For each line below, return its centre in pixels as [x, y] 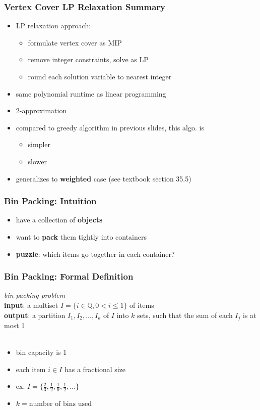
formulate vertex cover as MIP [75, 42]
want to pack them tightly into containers [81, 236]
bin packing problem [35, 295]
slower [38, 161]
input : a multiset [31, 305]
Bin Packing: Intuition [50, 201]
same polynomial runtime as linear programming [91, 93]
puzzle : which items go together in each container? [95, 254]
